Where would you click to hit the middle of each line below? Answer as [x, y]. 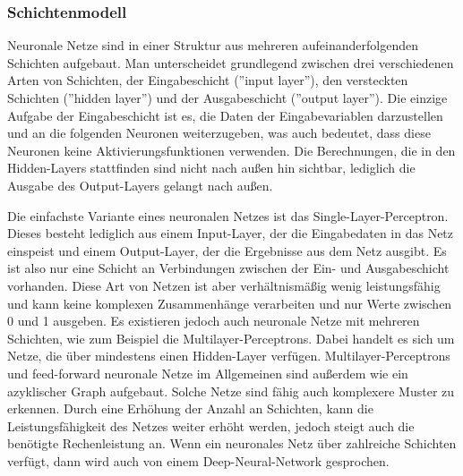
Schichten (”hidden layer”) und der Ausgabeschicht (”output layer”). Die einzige [227, 98]
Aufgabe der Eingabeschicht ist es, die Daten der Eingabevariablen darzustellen [225, 115]
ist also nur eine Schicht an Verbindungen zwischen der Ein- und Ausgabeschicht [228, 268]
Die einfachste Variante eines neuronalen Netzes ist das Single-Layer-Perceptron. [228, 215]
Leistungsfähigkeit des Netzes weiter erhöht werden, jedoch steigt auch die [211, 425]
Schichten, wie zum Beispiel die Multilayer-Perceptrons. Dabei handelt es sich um [231, 338]
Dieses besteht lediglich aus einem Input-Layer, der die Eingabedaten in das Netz [231, 233]
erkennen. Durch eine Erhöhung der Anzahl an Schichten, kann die [190, 408]
